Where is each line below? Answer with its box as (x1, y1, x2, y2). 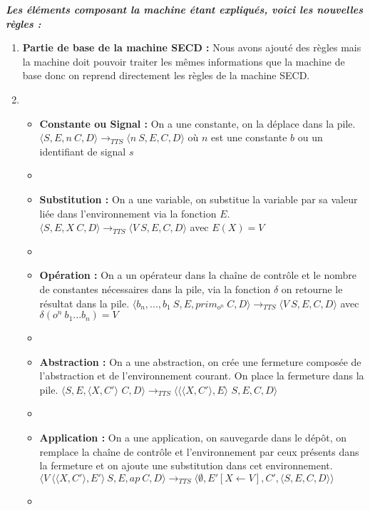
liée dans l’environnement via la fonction (39, 205, 217, 220)
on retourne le (281, 281, 343, 296)
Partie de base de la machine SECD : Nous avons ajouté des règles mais (22, 40, 361, 55)
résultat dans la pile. (39, 295, 130, 310)
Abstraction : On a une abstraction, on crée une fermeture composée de (39, 354, 361, 369)
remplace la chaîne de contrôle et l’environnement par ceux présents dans (39, 444, 359, 459)
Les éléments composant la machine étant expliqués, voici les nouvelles (6, 2, 364, 16)
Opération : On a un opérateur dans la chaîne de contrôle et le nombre (39, 267, 356, 282)
